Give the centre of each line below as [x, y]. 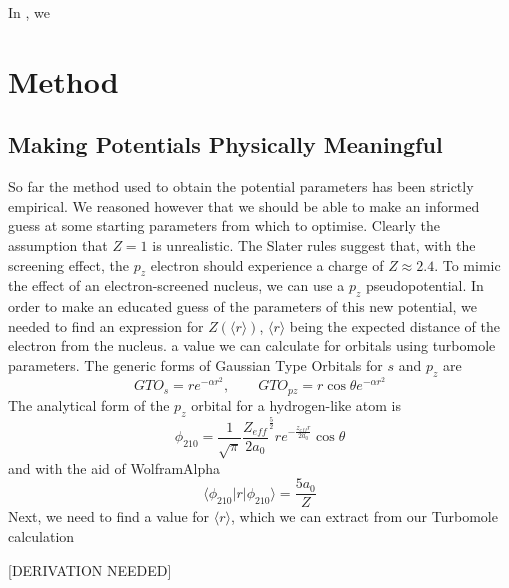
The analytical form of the [89, 404]
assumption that [58, 244]
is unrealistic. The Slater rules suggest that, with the [314, 244]
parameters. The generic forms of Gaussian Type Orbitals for [195, 364]
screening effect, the [69, 264]
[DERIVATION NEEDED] [90, 569]
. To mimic [467, 264]
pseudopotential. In [424, 285]
